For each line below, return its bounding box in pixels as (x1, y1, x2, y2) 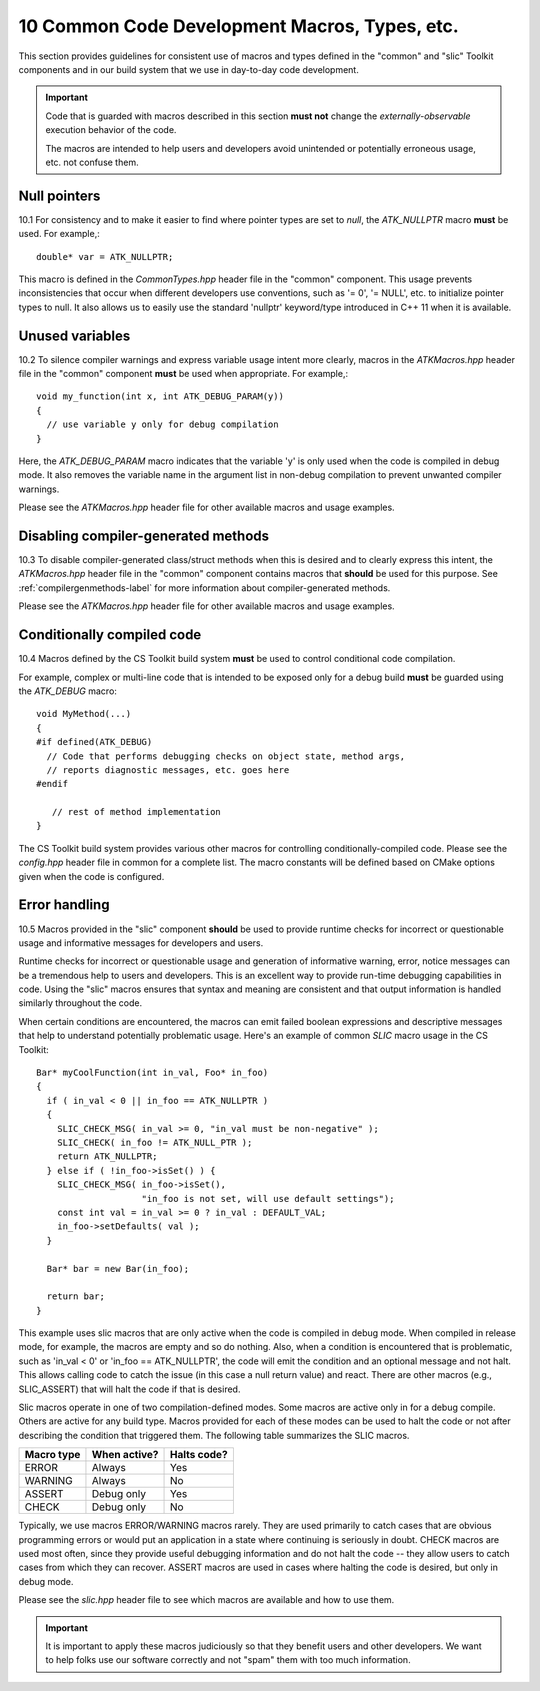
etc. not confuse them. (45, 156, 139, 168)
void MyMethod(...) (36, 708, 132, 720)
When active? (91, 1448, 159, 1462)
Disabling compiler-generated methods (18, 527, 270, 544)
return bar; (46, 1291, 105, 1302)
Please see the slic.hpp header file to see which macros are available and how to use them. (18, 1594, 395, 1606)
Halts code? (170, 1448, 229, 1462)
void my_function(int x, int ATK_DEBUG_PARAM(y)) (36, 391, 285, 402)
